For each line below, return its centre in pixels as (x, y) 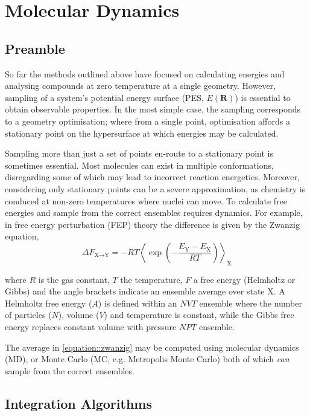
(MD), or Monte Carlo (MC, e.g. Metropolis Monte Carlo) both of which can (147, 359)
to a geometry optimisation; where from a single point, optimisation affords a (147, 121)
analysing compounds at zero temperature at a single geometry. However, (141, 86)
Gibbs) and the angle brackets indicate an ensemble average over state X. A (145, 291)
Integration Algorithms (78, 403)
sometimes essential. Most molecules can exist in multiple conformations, (139, 165)
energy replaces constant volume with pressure (91, 327)
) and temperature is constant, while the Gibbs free (199, 315)
